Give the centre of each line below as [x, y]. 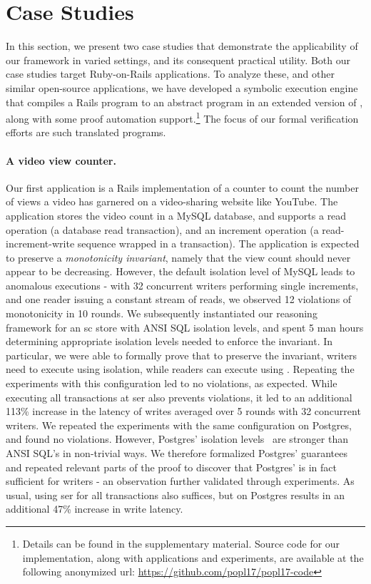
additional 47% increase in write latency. [95, 509]
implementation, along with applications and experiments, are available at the [193, 557]
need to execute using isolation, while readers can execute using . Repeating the [180, 369]
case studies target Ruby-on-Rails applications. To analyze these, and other [170, 74]
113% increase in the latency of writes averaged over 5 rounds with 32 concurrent [183, 411]
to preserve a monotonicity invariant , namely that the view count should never [178, 257]
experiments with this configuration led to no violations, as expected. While [172, 383]
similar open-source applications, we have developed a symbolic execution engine [182, 87]
